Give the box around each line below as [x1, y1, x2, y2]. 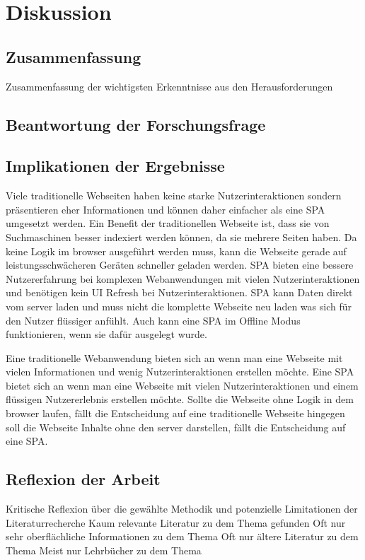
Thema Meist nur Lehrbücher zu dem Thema [6, 542, 202, 557]
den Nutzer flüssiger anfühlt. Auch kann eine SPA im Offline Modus [6, 313, 301, 327]
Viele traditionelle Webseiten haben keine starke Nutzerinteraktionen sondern [6, 188, 342, 203]
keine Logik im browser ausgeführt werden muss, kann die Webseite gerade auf [6, 243, 347, 258]
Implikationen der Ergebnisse [6, 155, 225, 177]
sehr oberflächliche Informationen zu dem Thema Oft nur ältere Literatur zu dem [6, 529, 359, 544]
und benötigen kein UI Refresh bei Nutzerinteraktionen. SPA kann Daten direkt [6, 285, 353, 300]
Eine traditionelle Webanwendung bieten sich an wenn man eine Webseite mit [6, 350, 343, 365]
